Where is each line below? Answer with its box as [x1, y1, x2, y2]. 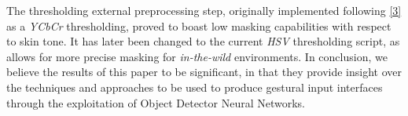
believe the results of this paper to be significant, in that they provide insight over [6, 63, 402, 80]
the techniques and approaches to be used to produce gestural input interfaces [6, 78, 383, 95]
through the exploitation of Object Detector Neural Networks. [6, 94, 306, 111]
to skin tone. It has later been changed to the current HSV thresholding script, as [6, 33, 400, 49]
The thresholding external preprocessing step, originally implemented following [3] [6, 2, 402, 18]
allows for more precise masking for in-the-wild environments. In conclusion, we [6, 48, 388, 64]
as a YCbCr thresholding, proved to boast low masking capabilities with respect [6, 17, 391, 34]
